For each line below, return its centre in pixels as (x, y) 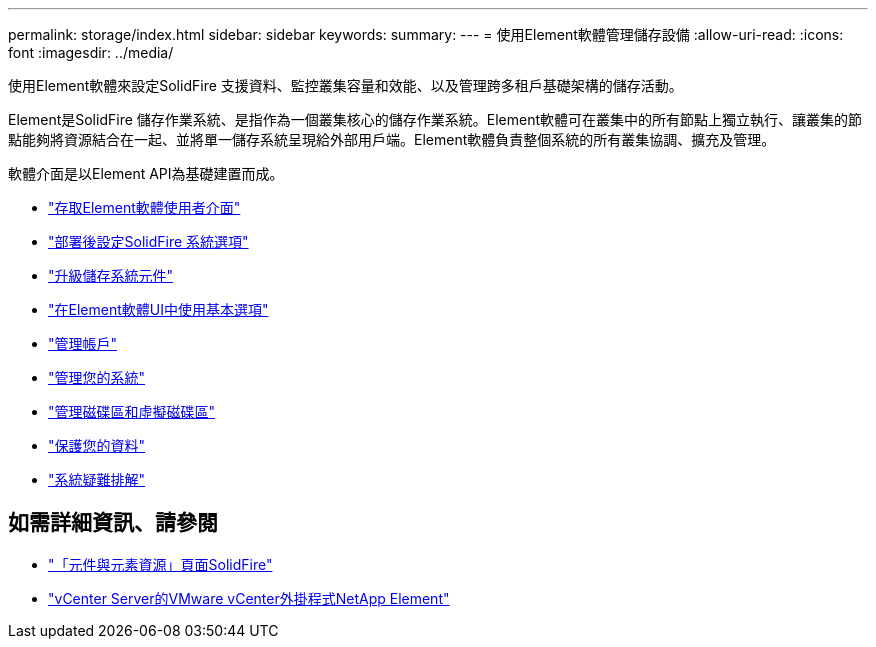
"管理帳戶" (83, 343)
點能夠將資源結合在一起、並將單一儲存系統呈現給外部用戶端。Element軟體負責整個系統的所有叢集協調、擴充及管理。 (392, 139)
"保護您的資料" (97, 445)
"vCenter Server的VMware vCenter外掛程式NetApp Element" (249, 598)
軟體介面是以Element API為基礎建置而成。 (146, 173)
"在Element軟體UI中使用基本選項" (158, 309)
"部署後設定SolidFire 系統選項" (148, 241)
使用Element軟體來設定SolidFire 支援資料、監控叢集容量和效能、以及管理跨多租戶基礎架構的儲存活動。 (345, 85)
